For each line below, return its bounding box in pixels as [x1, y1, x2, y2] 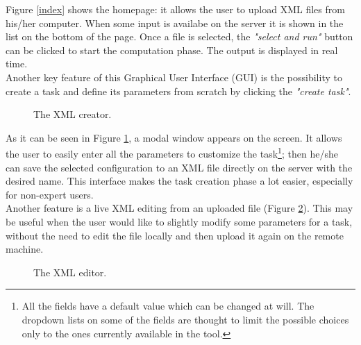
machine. [6, 242, 44, 256]
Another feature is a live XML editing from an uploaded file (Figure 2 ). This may [6, 201, 353, 215]
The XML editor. [33, 264, 107, 279]
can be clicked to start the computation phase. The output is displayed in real [6, 42, 338, 57]
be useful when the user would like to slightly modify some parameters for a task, [6, 214, 353, 228]
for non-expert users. [6, 187, 94, 201]
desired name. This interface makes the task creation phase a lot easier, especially [6, 174, 353, 188]
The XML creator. [33, 107, 112, 121]
